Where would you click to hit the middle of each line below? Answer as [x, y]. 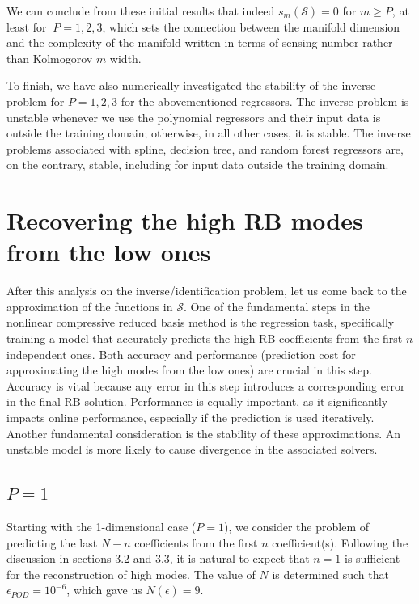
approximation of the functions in [90, 306]
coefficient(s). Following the [340, 542]
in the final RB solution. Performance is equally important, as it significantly [197, 401]
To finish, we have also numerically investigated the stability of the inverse [191, 85]
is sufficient [372, 558]
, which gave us [104, 590]
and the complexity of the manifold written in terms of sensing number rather [200, 42]
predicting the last [52, 542]
